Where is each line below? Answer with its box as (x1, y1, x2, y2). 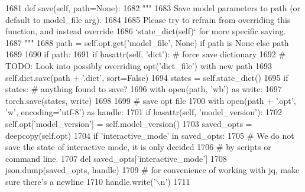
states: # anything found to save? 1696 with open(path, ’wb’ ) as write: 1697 (5, 83, 282, 95)
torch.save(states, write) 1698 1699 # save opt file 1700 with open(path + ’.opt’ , (5, 94, 296, 106)
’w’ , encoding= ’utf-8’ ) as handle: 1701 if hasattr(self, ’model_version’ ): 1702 (5, 106, 282, 118)
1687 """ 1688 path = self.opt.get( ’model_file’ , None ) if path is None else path (5, 36, 289, 48)
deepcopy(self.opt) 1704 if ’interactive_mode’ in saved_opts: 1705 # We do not (5, 129, 294, 141)
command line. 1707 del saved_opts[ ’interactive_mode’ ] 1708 (5, 152, 227, 164)
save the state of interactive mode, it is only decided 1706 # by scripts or (5, 141, 271, 153)
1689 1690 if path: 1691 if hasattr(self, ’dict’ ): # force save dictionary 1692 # (5, 48, 286, 60)
